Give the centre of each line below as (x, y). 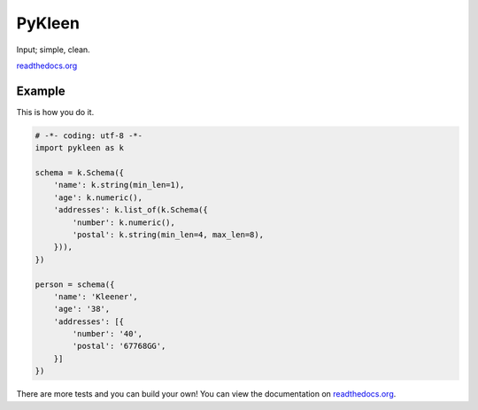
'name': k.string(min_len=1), (119, 185)
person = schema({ (75, 284)
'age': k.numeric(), (98, 197)
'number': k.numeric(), (124, 222)
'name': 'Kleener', (96, 296)
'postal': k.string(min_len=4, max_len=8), (168, 234)
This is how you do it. (55, 112)
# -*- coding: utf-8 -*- (89, 135)
